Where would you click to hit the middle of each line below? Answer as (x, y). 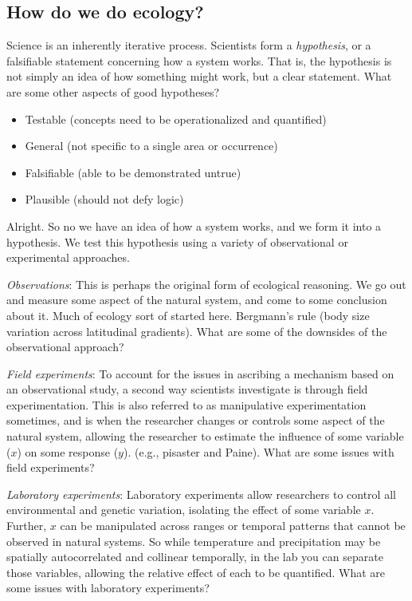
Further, (27, 526)
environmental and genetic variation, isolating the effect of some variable (184, 510)
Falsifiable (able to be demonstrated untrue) (133, 172)
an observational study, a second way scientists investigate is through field (187, 389)
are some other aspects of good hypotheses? (113, 91)
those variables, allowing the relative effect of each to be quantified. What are (196, 572)
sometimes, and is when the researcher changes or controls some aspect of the (196, 420)
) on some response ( (68, 451)
